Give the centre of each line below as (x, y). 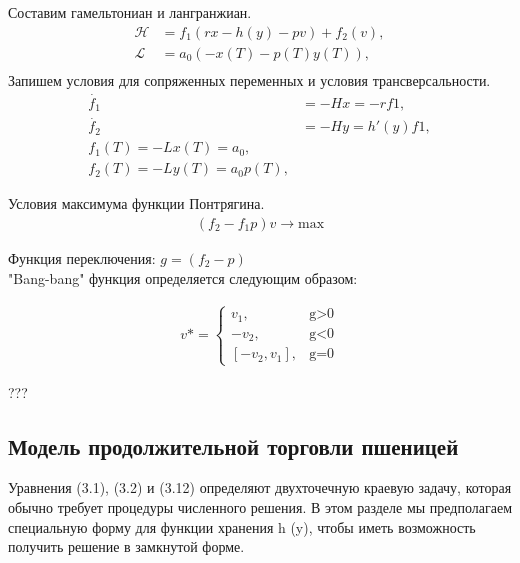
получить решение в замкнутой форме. (126, 546)
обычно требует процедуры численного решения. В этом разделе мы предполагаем (260, 507)
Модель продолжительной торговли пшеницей (233, 445)
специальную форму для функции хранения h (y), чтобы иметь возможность (242, 526)
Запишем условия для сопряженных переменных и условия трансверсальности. (249, 79)
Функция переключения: (82, 257)
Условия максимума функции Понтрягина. (136, 203)
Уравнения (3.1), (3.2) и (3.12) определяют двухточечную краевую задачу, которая (260, 487)
